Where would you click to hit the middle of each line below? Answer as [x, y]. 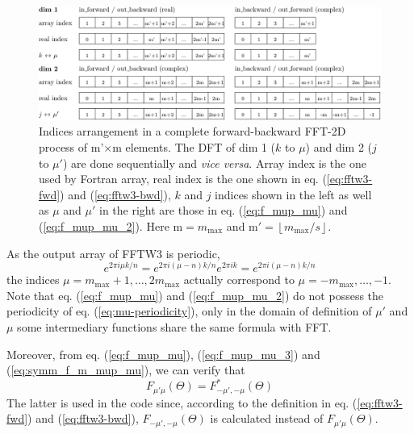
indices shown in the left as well [293, 194]
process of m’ [71, 146]
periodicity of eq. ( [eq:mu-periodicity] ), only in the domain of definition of [189, 311]
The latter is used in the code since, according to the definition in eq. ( [182, 402]
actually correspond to [239, 280]
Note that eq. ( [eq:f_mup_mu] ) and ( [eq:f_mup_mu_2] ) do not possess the [195, 295]
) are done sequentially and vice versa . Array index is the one [214, 163]
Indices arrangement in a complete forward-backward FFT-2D [192, 131]
